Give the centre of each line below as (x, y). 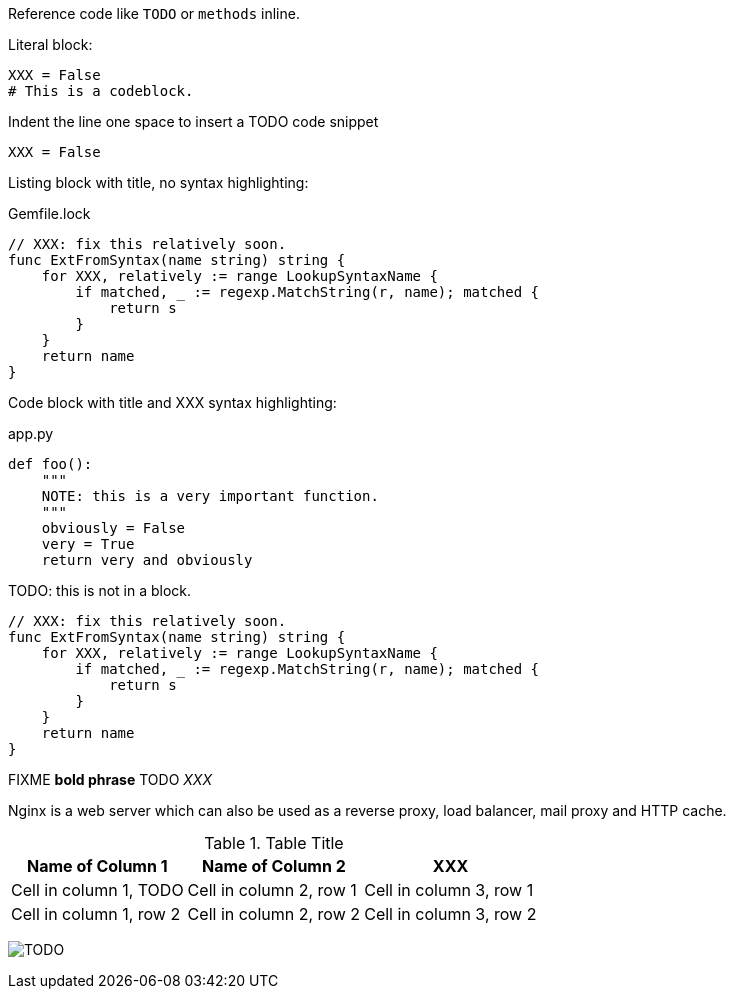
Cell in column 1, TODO (97, 890)
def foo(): (50, 464)
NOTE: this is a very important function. (210, 496)
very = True (88, 544)
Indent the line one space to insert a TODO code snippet (193, 121)
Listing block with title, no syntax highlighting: (158, 182)
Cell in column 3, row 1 (449, 890)
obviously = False (113, 528)
